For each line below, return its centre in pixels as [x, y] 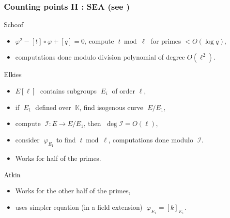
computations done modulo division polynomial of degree [100, 57]
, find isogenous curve [111, 107]
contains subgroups [68, 91]
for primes [166, 40]
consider [27, 139]
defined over [53, 107]
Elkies [13, 74]
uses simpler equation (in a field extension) [79, 207]
